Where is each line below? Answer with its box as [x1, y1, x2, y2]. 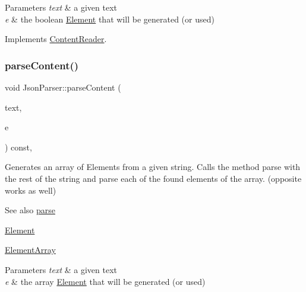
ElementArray [5, 243, 56, 256]
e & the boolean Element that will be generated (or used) [5, 12, 214, 25]
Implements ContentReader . [5, 33, 107, 45]
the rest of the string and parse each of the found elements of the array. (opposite [5, 172, 302, 184]
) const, [5, 140, 32, 153]
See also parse [5, 204, 55, 216]
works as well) [5, 184, 56, 196]
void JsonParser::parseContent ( [5, 81, 121, 93]
